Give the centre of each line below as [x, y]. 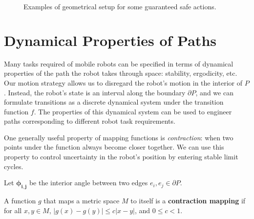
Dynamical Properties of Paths [110, 40]
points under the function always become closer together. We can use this [114, 147]
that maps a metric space [82, 201]
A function [20, 201]
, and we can [214, 92]
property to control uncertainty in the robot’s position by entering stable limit [121, 157]
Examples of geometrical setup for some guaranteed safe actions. [120, 6]
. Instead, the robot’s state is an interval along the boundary [95, 92]
